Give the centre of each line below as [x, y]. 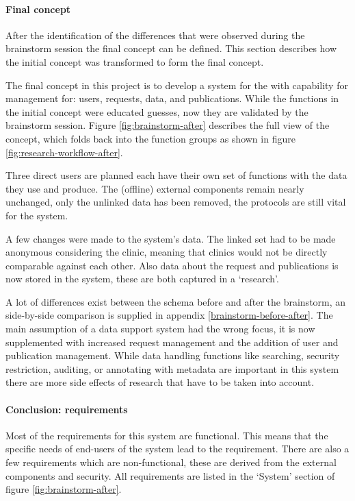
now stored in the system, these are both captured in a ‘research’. [142, 279]
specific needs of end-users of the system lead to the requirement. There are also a [177, 449]
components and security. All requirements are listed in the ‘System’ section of [170, 475]
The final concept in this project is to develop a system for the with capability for [177, 85]
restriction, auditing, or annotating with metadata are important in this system [172, 368]
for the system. [37, 215]
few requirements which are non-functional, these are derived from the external [171, 462]
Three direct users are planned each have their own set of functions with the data [176, 175]
